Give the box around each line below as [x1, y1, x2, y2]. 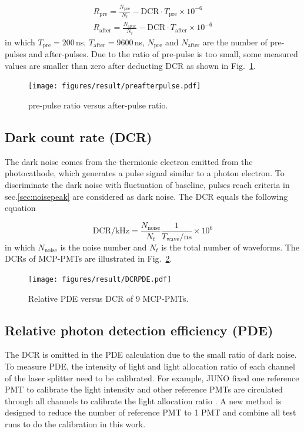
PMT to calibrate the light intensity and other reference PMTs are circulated [5, 383, 283, 395]
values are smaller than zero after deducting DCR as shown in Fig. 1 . [5, 59, 256, 71]
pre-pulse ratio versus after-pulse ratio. [28, 98, 168, 111]
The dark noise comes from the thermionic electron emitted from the [5, 155, 253, 167]
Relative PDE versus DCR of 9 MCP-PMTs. [28, 292, 189, 304]
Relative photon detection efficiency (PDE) [5, 321, 273, 339]
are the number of [202, 35, 268, 48]
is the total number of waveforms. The [161, 240, 299, 253]
